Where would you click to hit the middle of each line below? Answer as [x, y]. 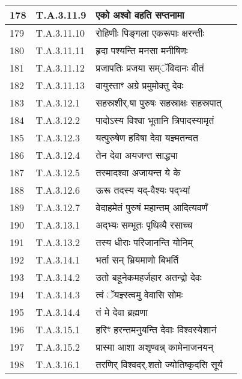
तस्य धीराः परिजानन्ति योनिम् [144, 242]
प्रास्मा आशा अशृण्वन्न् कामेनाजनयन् [155, 347]
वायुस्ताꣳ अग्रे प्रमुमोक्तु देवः [140, 85]
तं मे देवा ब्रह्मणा [122, 312]
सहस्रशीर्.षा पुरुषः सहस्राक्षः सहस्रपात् [159, 103]
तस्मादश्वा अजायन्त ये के [138, 172]
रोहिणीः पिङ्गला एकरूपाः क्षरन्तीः [150, 33]
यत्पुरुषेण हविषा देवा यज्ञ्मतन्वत [147, 137]
